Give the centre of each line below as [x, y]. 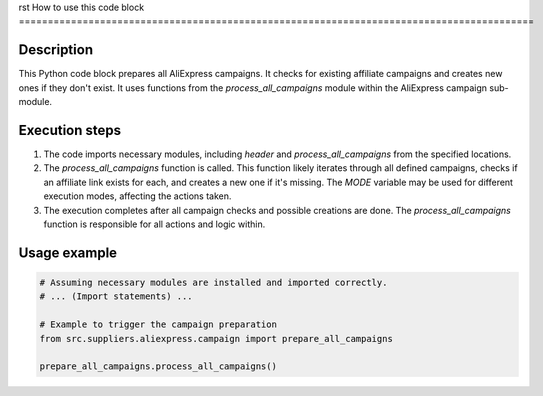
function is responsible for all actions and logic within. [154, 224]
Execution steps [70, 130]
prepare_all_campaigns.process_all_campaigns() [158, 366]
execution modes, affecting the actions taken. [137, 196]
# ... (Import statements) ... [116, 296]
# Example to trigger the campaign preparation [158, 324]
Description [56, 50]
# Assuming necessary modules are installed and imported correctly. [213, 282]
